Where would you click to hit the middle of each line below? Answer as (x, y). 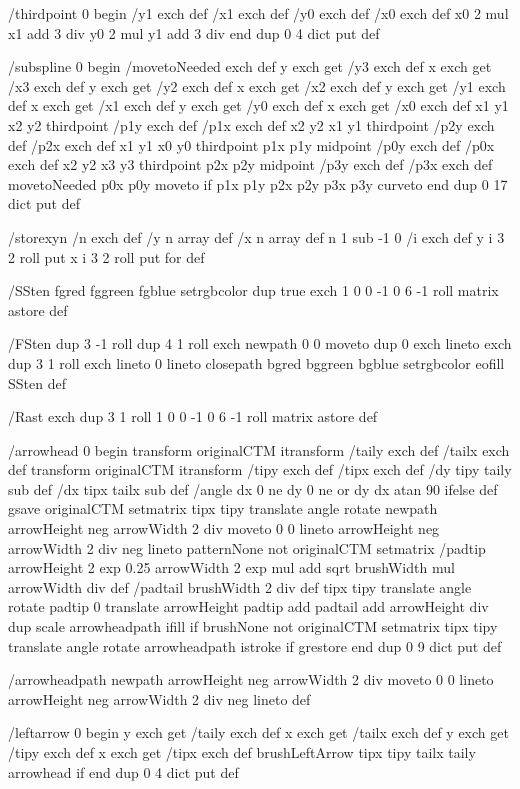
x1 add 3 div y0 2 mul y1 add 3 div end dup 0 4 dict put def (194, 32)
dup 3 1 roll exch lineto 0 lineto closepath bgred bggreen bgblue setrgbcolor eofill (256, 362)
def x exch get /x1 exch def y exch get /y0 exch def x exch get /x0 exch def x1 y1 (258, 105)
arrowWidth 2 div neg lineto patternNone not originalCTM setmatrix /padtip (247, 547)
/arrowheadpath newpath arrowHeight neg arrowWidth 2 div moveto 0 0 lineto (251, 679)
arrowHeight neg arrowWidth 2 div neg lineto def (159, 698)
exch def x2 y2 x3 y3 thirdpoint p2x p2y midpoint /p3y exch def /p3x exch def (250, 164)
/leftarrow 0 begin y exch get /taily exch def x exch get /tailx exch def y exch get (258, 732)
